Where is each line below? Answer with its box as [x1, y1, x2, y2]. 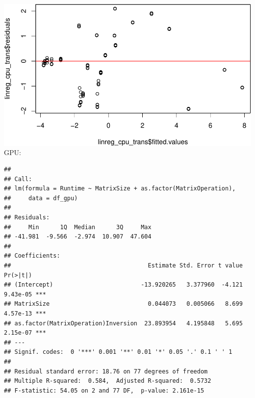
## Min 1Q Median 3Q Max [4, 223, 152, 231]
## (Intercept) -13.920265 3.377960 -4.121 [4, 281, 243, 289]
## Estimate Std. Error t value [4, 262, 243, 269]
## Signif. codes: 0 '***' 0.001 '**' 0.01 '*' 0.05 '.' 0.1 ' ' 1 [4, 348, 232, 356]
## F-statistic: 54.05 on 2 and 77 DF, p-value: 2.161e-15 [4, 387, 204, 394]
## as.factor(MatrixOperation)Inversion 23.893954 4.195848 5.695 [4, 319, 243, 327]
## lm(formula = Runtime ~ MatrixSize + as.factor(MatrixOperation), [4, 185, 236, 192]
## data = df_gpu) [4, 194, 78, 202]
